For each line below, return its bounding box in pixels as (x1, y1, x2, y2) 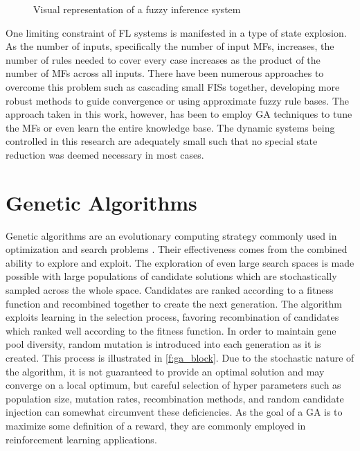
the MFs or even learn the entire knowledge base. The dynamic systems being (6, 120, 335, 134)
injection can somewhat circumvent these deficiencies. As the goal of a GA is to (6, 405, 343, 419)
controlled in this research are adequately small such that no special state (6, 134, 318, 148)
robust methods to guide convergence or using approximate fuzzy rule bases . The (6, 93, 350, 107)
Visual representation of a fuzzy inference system (33, 2, 241, 16)
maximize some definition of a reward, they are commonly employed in (6, 418, 306, 432)
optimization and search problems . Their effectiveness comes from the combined (6, 242, 348, 256)
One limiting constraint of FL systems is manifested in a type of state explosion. (6, 25, 347, 39)
